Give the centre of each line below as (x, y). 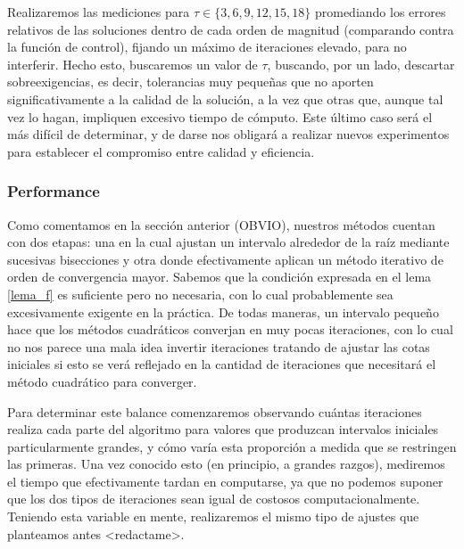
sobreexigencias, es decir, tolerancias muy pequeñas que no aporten (191, 82)
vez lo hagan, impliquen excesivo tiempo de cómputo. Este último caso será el (220, 116)
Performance (54, 191)
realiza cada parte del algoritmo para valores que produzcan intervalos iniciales (223, 429)
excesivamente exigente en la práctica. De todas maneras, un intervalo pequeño (223, 311)
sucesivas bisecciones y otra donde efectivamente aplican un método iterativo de (225, 259)
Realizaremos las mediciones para (99, 12)
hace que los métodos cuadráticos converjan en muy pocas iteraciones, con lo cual (230, 329)
